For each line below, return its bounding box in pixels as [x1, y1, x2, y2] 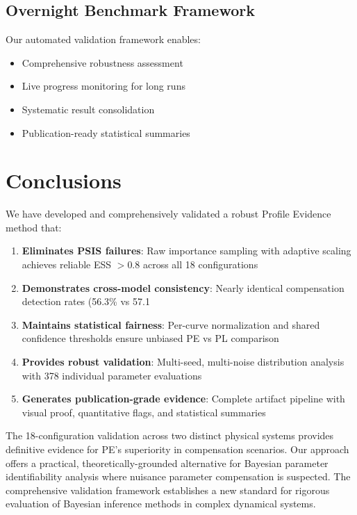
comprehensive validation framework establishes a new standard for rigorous [6, 482, 330, 497]
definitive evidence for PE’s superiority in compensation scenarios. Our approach [6, 442, 349, 457]
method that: [6, 220, 62, 234]
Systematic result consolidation [22, 101, 155, 116]
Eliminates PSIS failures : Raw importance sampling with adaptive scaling [22, 243, 351, 258]
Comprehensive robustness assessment [22, 55, 183, 70]
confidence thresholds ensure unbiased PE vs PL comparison [22, 331, 279, 345]
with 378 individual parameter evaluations [22, 368, 202, 382]
